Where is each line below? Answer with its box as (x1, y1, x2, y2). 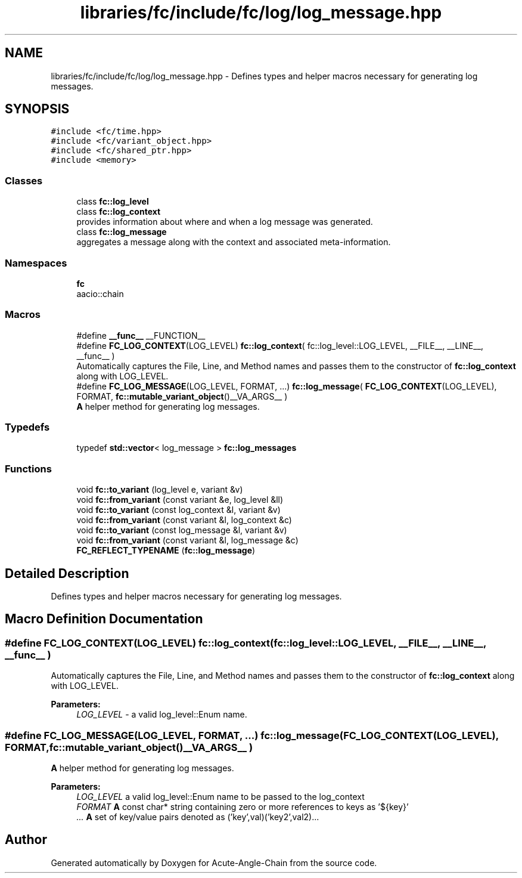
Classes (5, 174, 43, 187)
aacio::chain (76, 288, 124, 299)
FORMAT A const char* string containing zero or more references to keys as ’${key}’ (76, 802, 409, 812)
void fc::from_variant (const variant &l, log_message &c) (76, 535, 299, 546)
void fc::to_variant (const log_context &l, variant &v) (76, 505, 281, 515)
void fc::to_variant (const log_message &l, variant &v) (76, 525, 287, 536)
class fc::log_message (76, 227, 167, 237)
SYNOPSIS (5, 101, 70, 117)
